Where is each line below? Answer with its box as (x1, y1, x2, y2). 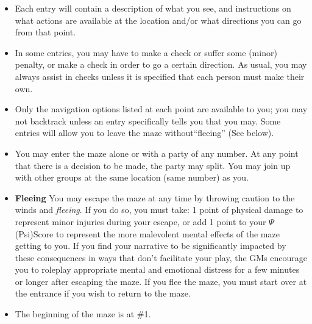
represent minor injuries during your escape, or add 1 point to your (15, 215, 266, 228)
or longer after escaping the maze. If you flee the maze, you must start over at (15, 275, 307, 287)
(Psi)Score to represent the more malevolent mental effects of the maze (15, 227, 280, 240)
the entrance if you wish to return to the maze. (15, 287, 191, 300)
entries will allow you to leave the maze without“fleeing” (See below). (15, 126, 274, 139)
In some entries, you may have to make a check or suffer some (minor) (15, 46, 277, 59)
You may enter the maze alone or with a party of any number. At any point (15, 146, 299, 159)
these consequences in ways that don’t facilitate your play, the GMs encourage (15, 251, 308, 264)
